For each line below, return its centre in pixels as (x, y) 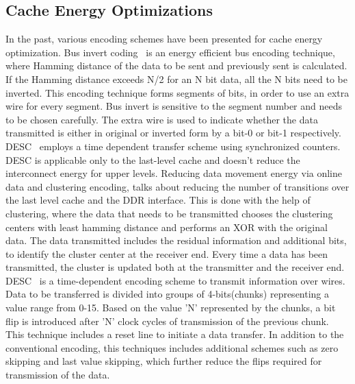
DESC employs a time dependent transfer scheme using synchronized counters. (173, 146)
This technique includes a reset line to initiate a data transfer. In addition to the (175, 334)
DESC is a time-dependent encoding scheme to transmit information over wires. (175, 280)
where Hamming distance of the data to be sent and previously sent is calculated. (176, 65)
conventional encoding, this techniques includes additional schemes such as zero (172, 347)
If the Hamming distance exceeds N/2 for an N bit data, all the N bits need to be (176, 79)
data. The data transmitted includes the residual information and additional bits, (176, 240)
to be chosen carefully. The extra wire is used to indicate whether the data (162, 119)
